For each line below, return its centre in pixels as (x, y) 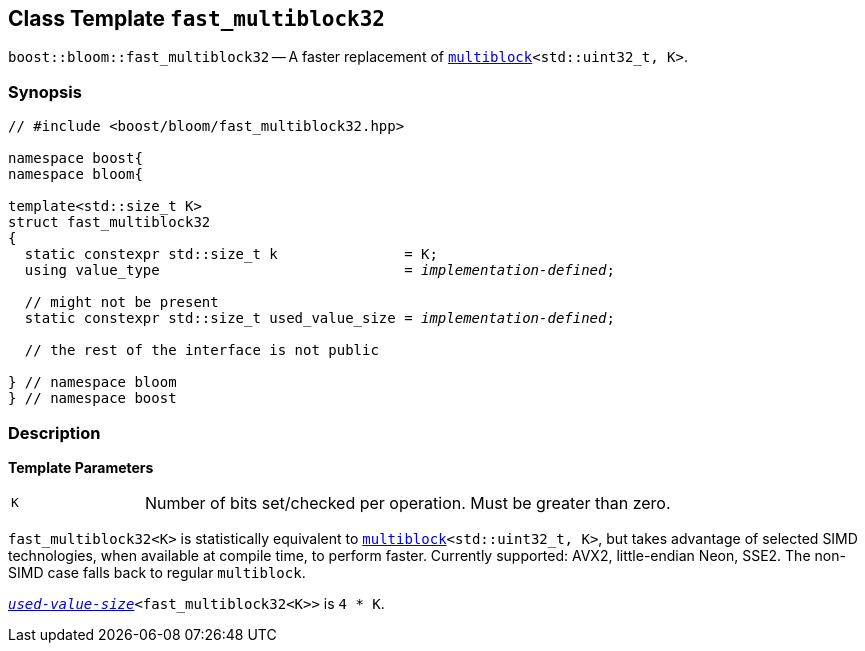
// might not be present (121, 302)
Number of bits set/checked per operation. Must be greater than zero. (407, 502)
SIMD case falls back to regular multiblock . (157, 572)
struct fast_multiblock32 (109, 222)
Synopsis (45, 91)
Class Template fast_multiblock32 (196, 18)
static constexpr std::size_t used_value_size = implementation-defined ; (319, 318)
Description (54, 432)
